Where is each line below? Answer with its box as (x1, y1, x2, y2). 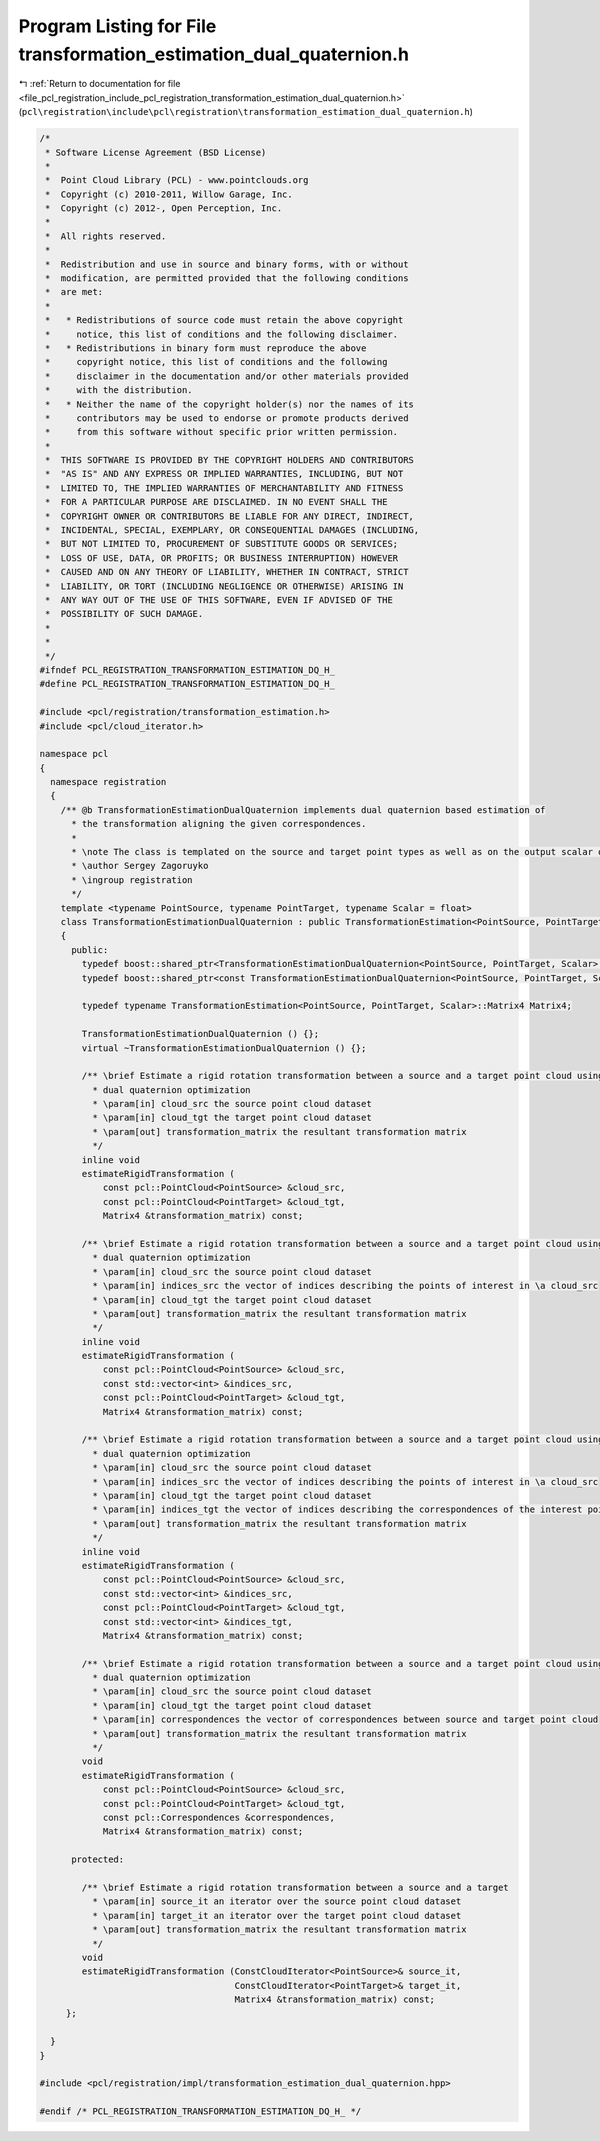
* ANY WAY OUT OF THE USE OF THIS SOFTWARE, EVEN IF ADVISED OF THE (45, 595, 394, 605)
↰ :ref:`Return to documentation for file (18, 78, 181, 90)
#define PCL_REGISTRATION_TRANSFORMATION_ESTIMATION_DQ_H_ (39, 678, 335, 690)
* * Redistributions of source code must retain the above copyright (45, 315, 404, 326)
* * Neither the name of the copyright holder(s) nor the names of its (45, 398, 415, 410)
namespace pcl (39, 748, 109, 760)
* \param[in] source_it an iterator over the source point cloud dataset (91, 1896, 462, 1907)
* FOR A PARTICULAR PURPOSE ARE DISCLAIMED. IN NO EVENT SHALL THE (45, 496, 388, 508)
